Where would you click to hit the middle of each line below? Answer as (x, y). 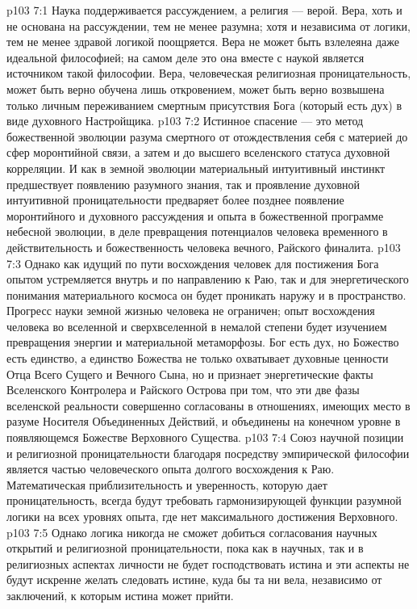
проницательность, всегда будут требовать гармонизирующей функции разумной (204, 500)
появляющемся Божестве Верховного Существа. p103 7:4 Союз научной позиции (205, 437)
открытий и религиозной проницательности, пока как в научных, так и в (185, 548)
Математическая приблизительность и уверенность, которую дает (167, 484)
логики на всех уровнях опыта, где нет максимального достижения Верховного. (202, 516)
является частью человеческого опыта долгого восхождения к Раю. (171, 469)
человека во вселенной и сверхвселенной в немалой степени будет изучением (197, 326)
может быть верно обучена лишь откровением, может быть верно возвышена (196, 88)
